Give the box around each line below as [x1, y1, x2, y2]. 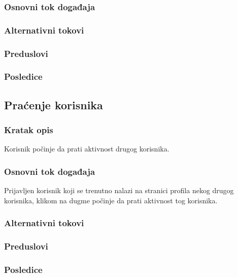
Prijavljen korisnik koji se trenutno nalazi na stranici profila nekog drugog [4, 185, 234, 196]
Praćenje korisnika [4, 97, 103, 112]
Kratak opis [4, 124, 53, 136]
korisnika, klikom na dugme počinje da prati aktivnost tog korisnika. [4, 195, 218, 205]
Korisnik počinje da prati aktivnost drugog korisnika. [4, 143, 169, 154]
